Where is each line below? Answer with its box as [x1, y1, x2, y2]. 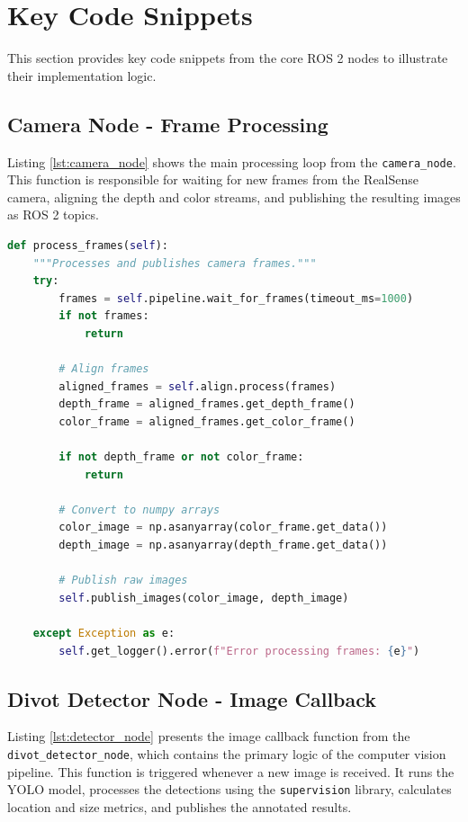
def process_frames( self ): [7, 238, 168, 252]
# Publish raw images [58, 574, 188, 587]
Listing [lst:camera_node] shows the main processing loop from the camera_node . [7, 152, 456, 171]
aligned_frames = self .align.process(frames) [58, 380, 337, 393]
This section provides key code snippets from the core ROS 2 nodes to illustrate [7, 49, 448, 67]
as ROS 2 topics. [7, 205, 99, 224]
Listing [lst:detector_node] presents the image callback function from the [7, 727, 410, 746]
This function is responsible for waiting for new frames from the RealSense [7, 170, 419, 189]
